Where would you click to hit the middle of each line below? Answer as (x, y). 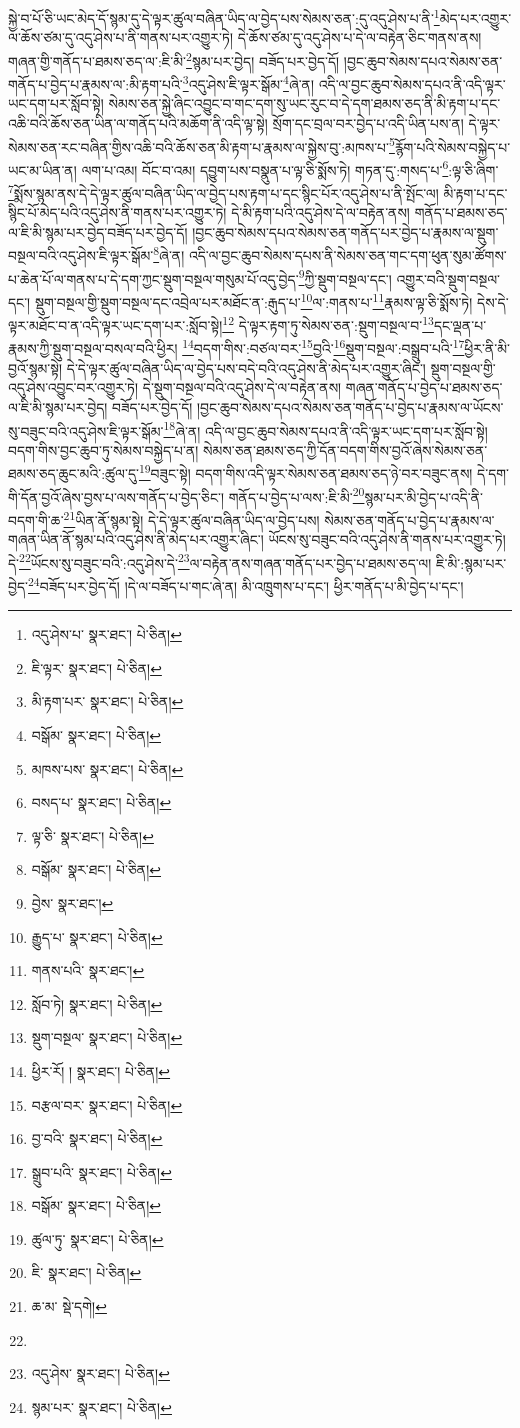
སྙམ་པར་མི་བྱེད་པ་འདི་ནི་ (424, 496)
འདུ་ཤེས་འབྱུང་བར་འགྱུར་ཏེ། (73, 387)
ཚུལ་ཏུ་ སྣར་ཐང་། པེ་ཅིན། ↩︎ (97, 1238)
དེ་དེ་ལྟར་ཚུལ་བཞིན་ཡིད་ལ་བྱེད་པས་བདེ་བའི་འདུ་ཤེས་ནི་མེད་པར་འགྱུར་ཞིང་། (246, 367)
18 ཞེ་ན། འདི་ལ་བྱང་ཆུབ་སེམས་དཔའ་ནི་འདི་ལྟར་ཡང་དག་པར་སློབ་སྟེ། (325, 429)
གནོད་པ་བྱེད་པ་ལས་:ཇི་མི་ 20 (296, 495)
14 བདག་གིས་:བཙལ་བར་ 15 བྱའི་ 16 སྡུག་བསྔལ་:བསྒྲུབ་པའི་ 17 (323, 347)
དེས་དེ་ (493, 301)
